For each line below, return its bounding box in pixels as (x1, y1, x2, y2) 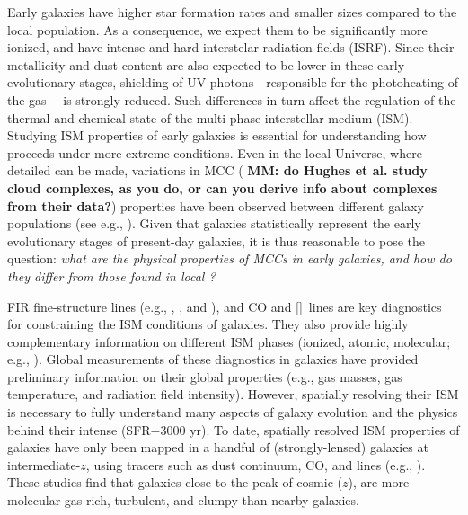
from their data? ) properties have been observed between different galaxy (7, 196, 424, 215)
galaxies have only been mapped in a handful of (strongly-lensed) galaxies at (7, 438, 428, 457)
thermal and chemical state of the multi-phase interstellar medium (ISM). (7, 108, 413, 127)
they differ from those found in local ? (7, 266, 216, 285)
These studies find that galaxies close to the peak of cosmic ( (7, 473, 342, 492)
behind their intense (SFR (7, 420, 151, 439)
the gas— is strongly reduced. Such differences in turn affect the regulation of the (7, 90, 456, 109)
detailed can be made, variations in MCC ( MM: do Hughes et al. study (7, 161, 428, 180)
